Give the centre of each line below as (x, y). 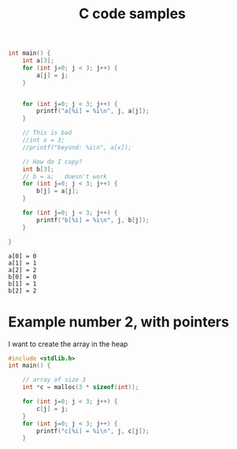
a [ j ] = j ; (52, 75)
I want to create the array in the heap (68, 344)
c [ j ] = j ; (52, 409)
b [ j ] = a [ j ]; (58, 191)
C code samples (132, 14)
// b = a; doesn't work (65, 176)
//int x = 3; (44, 140)
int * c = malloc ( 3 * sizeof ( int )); (81, 387)
